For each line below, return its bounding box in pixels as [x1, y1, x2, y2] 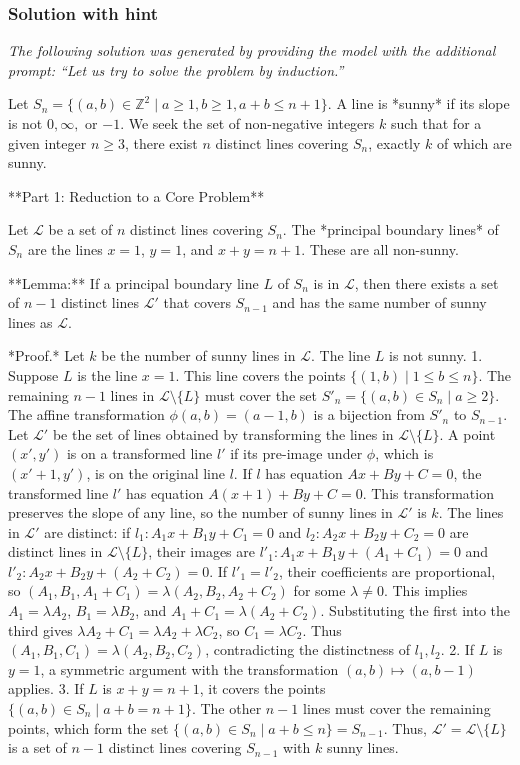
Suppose [8, 364, 59, 385]
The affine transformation [8, 404, 165, 425]
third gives [8, 619, 73, 640]
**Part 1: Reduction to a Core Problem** [8, 185, 265, 206]
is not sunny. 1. [388, 345, 483, 366]
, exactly [368, 132, 421, 153]
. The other [191, 698, 262, 719]
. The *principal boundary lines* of [282, 219, 499, 240]
